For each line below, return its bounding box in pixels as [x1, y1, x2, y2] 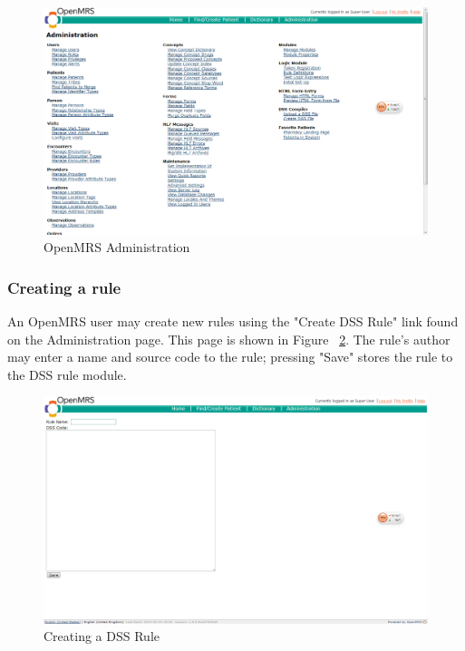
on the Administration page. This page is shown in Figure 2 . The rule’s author [7, 329, 450, 348]
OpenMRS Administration [44, 238, 190, 257]
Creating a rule [7, 276, 121, 298]
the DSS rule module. [7, 364, 127, 384]
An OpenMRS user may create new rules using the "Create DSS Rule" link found [7, 311, 459, 330]
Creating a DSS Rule [44, 627, 160, 646]
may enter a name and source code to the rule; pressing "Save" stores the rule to [7, 347, 453, 366]
